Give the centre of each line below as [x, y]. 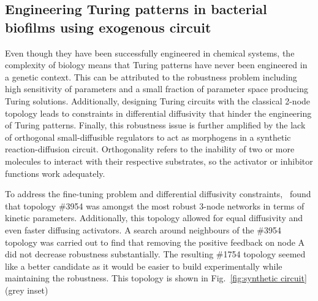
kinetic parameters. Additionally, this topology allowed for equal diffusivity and [154, 218]
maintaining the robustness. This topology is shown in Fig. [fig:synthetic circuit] [156, 278]
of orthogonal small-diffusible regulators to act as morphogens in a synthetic [148, 137]
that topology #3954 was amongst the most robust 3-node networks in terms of [155, 205]
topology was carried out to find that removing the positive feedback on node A [155, 242]
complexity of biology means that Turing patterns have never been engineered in [156, 65]
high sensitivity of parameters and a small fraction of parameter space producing [157, 89]
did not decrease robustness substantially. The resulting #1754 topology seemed [155, 254]
